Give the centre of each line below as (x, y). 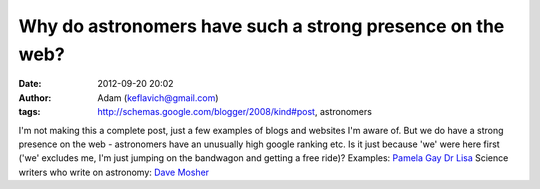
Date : (30, 84)
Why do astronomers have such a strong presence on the (261, 26)
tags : (29, 112)
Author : (35, 97)
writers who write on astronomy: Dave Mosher (114, 172)
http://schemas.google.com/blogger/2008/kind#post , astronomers (234, 112)
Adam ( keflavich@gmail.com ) (158, 97)
